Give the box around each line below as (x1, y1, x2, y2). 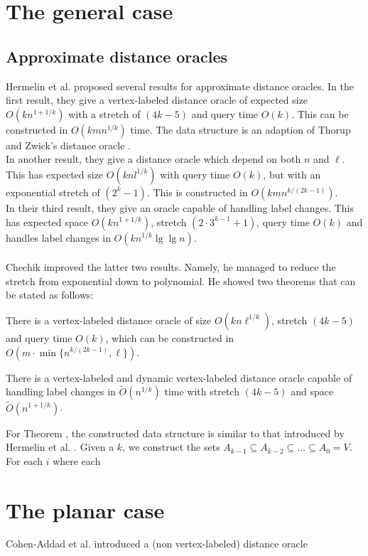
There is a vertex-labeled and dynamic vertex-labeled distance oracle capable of (6, 370, 352, 385)
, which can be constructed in (105, 330, 234, 345)
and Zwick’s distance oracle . (6, 137, 131, 152)
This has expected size (6, 166, 104, 181)
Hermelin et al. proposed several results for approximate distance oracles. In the (6, 78, 354, 93)
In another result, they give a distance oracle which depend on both (6, 151, 301, 166)
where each (53, 453, 101, 468)
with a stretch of (68, 106, 141, 121)
